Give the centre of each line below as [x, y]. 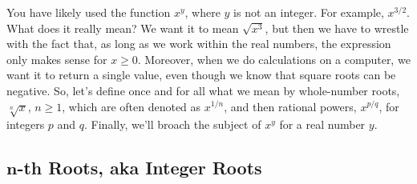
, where [202, 12]
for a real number [322, 124]
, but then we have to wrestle [337, 28]
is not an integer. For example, [309, 12]
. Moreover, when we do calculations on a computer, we [274, 59]
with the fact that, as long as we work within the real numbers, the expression [199, 44]
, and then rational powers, [290, 106]
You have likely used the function [89, 12]
